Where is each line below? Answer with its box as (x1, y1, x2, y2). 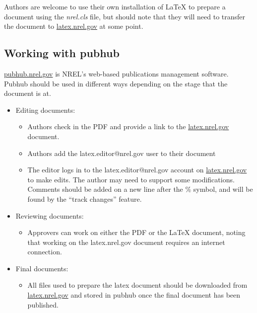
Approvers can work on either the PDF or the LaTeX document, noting (27, 227, 246, 237)
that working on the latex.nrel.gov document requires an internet (27, 236, 225, 247)
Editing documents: (15, 104, 75, 115)
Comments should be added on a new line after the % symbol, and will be (27, 184, 253, 194)
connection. (27, 246, 62, 257)
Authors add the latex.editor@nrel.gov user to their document (27, 148, 216, 158)
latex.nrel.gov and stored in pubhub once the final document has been (27, 290, 241, 300)
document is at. (4, 88, 51, 98)
